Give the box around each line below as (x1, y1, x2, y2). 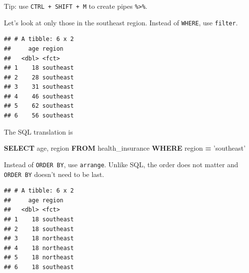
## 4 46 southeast (4, 93, 74, 100)
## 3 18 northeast (4, 235, 74, 242)
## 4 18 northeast (4, 244, 74, 252)
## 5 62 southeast (4, 102, 74, 110)
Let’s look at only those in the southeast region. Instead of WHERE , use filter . (4, 17, 238, 27)
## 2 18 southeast (4, 225, 74, 233)
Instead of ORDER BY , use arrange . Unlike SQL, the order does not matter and (4, 159, 238, 169)
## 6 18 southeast (4, 263, 74, 271)
